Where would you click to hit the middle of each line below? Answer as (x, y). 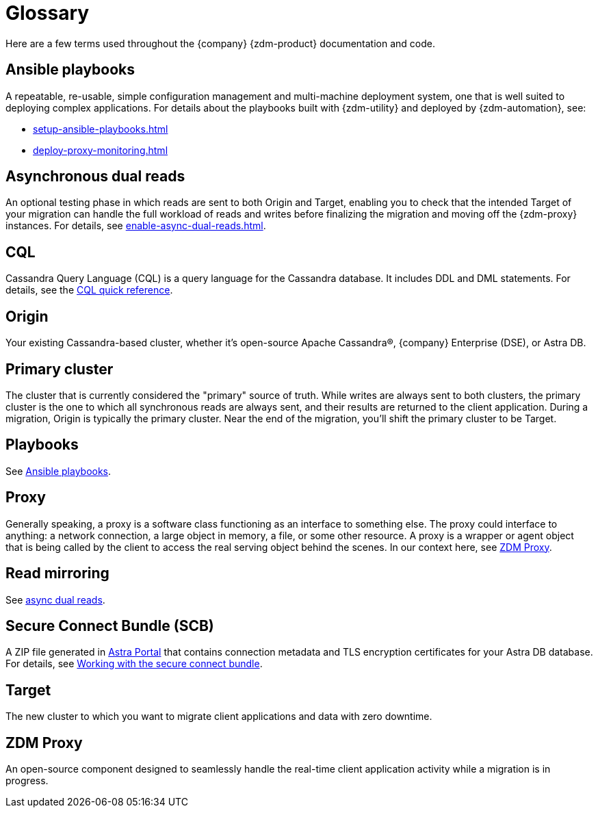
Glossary (48, 13)
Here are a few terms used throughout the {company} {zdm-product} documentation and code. (220, 43)
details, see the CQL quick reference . (89, 290)
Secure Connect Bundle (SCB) (110, 625)
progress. (27, 781)
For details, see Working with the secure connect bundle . (134, 664)
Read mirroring (57, 573)
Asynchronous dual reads (95, 177)
